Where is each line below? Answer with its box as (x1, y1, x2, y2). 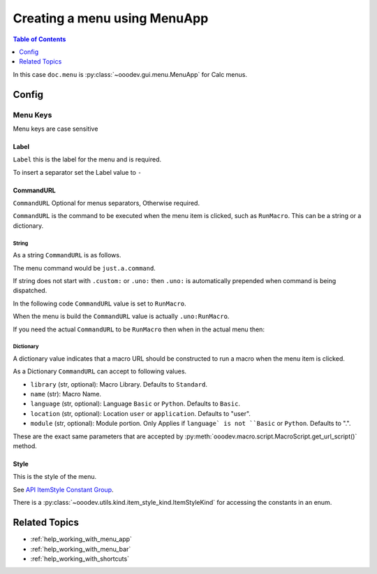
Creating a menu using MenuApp (13, 10, 209, 26)
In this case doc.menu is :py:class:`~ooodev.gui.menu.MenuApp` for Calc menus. (13, 70, 248, 78)
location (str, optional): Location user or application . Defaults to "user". (30, 409, 251, 417)
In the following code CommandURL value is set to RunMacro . (13, 299, 186, 308)
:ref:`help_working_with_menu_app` (30, 535, 133, 543)
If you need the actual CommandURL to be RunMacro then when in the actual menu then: (13, 325, 265, 333)
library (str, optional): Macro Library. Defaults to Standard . (30, 380, 207, 388)
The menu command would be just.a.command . (13, 264, 156, 272)
